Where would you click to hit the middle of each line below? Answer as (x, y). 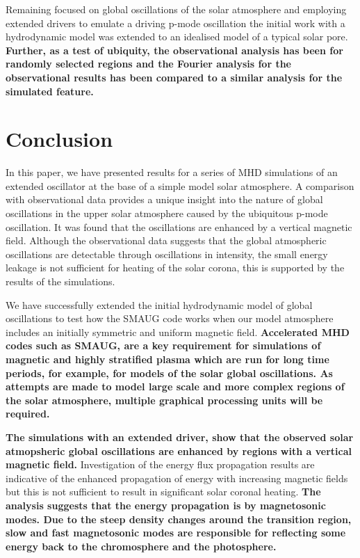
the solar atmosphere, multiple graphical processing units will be (164, 400)
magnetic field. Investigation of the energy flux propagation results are (160, 464)
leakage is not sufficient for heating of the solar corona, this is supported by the (175, 268)
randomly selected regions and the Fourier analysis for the (148, 64)
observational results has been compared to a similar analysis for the (174, 77)
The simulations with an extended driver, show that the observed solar (180, 437)
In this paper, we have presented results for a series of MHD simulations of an (172, 172)
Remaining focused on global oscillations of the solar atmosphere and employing (176, 9)
